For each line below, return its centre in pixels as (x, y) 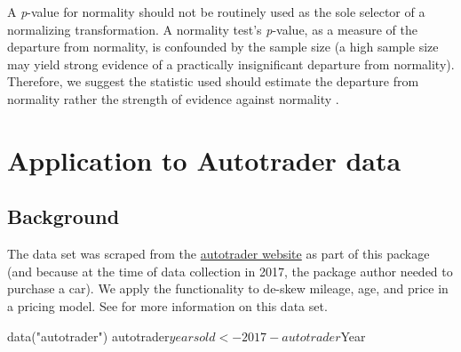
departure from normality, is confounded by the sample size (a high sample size (223, 47)
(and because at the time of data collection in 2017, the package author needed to (230, 271)
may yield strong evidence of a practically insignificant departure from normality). (231, 64)
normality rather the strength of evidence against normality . (173, 98)
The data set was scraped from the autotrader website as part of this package (219, 254)
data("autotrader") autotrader (88, 336)
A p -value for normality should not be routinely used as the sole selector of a (216, 12)
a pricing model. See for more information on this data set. (167, 305)
